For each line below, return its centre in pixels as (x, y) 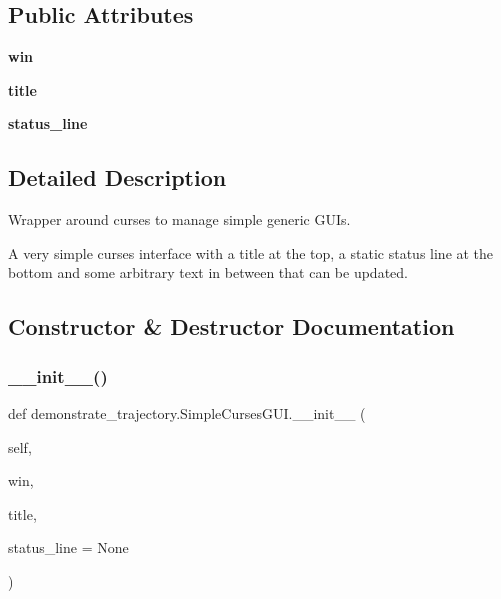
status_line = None (68, 547)
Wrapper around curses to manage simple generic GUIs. (179, 219)
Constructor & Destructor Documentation (231, 326)
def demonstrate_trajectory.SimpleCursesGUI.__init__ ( (187, 412)
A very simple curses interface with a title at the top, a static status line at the (251, 252)
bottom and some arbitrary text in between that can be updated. (208, 272)
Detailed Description (117, 177)
